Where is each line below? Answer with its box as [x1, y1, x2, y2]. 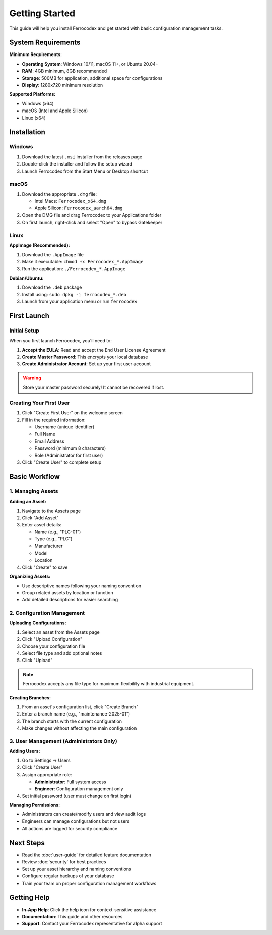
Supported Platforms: [9, 91, 56, 97]
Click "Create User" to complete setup [22, 459, 102, 465]
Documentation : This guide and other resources [22, 913, 123, 919]
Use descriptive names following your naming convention [22, 583, 141, 589]
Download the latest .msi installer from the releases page [22, 154, 143, 160]
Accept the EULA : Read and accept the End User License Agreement [22, 347, 166, 353]
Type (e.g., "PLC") [34, 536, 73, 542]
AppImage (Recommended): [9, 242, 70, 248]
